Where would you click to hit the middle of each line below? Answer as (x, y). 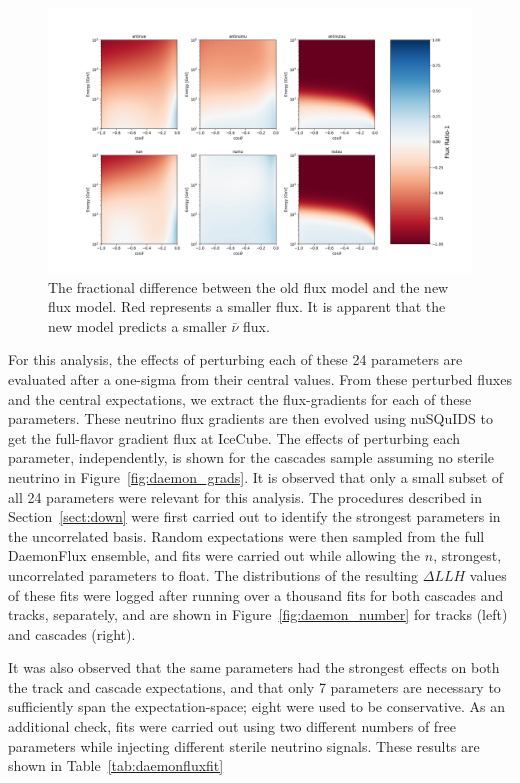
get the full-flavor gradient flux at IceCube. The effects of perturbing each (234, 437)
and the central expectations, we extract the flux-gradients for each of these (240, 398)
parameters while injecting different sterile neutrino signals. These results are (244, 745)
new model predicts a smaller (137, 325)
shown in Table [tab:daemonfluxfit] (116, 765)
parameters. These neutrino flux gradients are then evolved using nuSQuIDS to (250, 418)
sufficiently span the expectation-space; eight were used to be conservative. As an (257, 706)
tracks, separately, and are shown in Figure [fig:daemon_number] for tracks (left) (258, 614)
